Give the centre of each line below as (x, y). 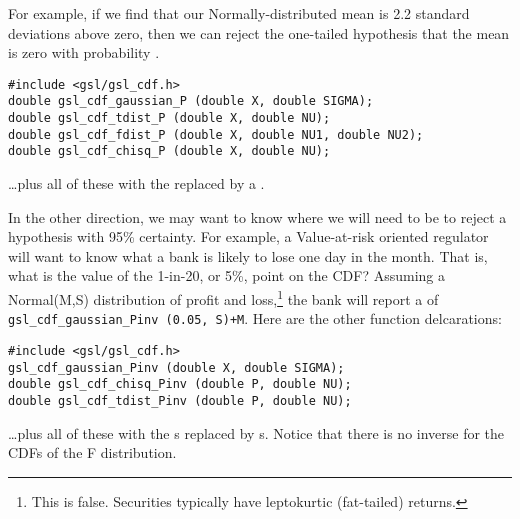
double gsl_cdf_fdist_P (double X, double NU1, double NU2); (216, 134)
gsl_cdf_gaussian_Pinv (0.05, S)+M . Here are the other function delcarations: (255, 318)
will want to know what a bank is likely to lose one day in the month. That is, (248, 255)
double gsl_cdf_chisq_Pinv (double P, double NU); (180, 384)
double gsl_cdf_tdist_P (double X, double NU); (169, 118)
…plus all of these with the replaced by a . (136, 183)
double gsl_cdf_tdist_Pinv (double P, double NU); (180, 400)
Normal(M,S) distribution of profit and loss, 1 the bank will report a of (223, 297)
